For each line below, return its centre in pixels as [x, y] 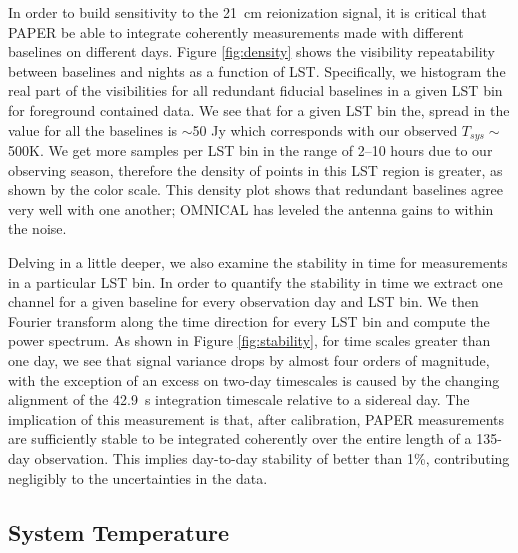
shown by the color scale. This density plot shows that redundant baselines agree [255, 189]
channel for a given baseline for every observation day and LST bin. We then [243, 301]
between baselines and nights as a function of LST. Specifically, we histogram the [257, 70]
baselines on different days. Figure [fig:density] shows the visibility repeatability [252, 51]
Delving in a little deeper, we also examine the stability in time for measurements [258, 261]
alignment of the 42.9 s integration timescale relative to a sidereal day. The [239, 399]
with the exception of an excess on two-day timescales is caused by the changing [254, 379]
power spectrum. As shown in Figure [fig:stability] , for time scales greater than [249, 340]
